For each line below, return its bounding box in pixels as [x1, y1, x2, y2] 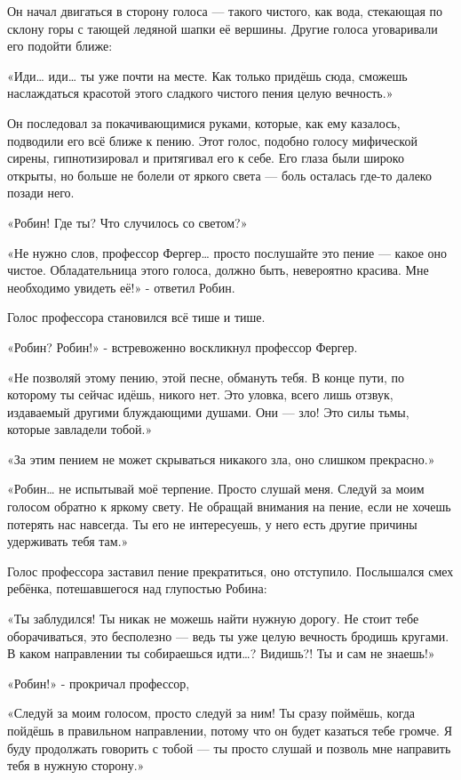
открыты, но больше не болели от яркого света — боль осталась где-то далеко [7, 165, 432, 184]
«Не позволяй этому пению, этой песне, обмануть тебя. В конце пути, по [7, 367, 405, 386]
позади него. [7, 183, 75, 202]
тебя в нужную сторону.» [7, 756, 145, 775]
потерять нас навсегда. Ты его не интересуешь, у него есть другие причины [7, 514, 417, 533]
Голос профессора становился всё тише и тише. [7, 308, 266, 326]
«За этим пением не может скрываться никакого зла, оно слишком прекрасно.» [7, 449, 435, 468]
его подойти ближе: [7, 36, 113, 55]
